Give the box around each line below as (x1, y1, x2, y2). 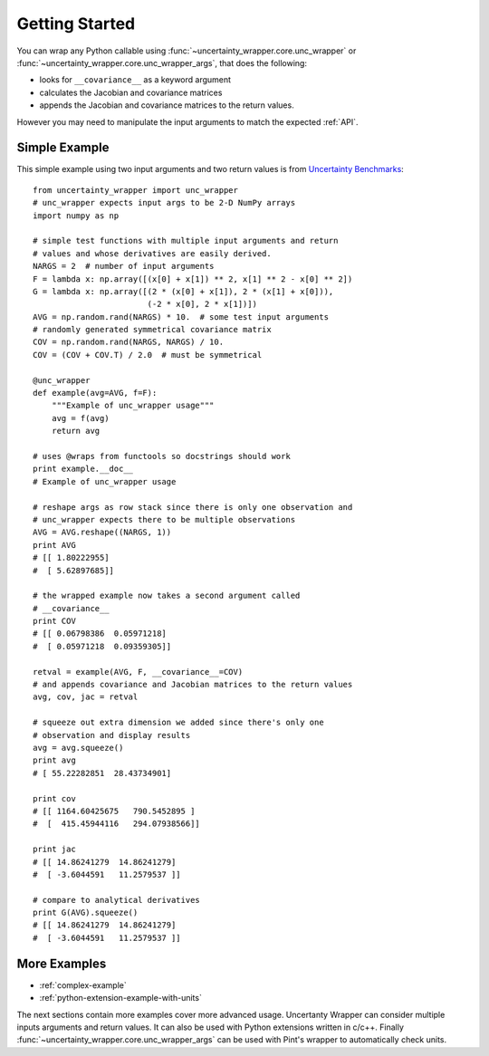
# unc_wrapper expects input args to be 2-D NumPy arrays (33, 197, 296, 208)
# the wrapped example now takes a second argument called (33, 590, 301, 601)
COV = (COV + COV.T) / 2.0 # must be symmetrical (33, 350, 263, 360)
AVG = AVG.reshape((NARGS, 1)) (33, 527, 172, 538)
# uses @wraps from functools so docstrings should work (33, 451, 292, 461)
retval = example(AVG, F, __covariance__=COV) (33, 667, 244, 677)
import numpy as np (33, 210, 120, 221)
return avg (51, 426, 101, 437)
